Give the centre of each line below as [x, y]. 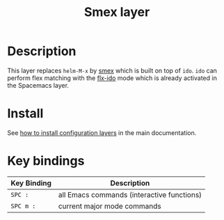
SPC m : [23, 206]
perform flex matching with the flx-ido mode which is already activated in [112, 78]
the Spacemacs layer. [38, 85]
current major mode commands [110, 206]
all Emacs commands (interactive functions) [130, 194]
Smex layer [117, 12]
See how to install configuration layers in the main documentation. [102, 132]
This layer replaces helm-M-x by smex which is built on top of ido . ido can [112, 70]
